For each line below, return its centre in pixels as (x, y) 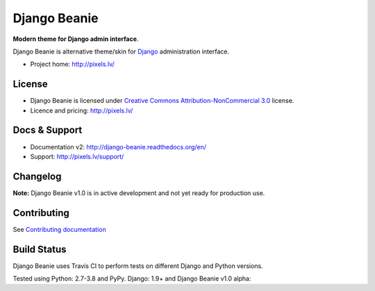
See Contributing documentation (60, 229)
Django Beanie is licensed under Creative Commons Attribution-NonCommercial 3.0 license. (162, 101)
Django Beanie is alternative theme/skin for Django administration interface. (121, 51)
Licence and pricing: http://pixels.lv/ (82, 110)
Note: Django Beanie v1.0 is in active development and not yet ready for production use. (139, 193)
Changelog (37, 176)
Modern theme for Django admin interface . (76, 39)
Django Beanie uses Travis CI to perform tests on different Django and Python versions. (138, 266)
